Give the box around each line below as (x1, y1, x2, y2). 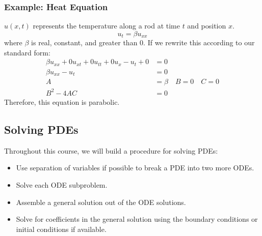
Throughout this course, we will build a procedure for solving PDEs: (4, 145, 218, 156)
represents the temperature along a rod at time (33, 20, 180, 31)
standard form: (4, 47, 50, 57)
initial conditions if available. (16, 223, 107, 234)
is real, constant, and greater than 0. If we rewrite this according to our (31, 37, 255, 48)
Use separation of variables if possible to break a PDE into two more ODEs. (16, 162, 254, 173)
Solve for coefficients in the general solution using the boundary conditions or (16, 214, 258, 224)
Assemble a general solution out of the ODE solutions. (16, 196, 186, 207)
